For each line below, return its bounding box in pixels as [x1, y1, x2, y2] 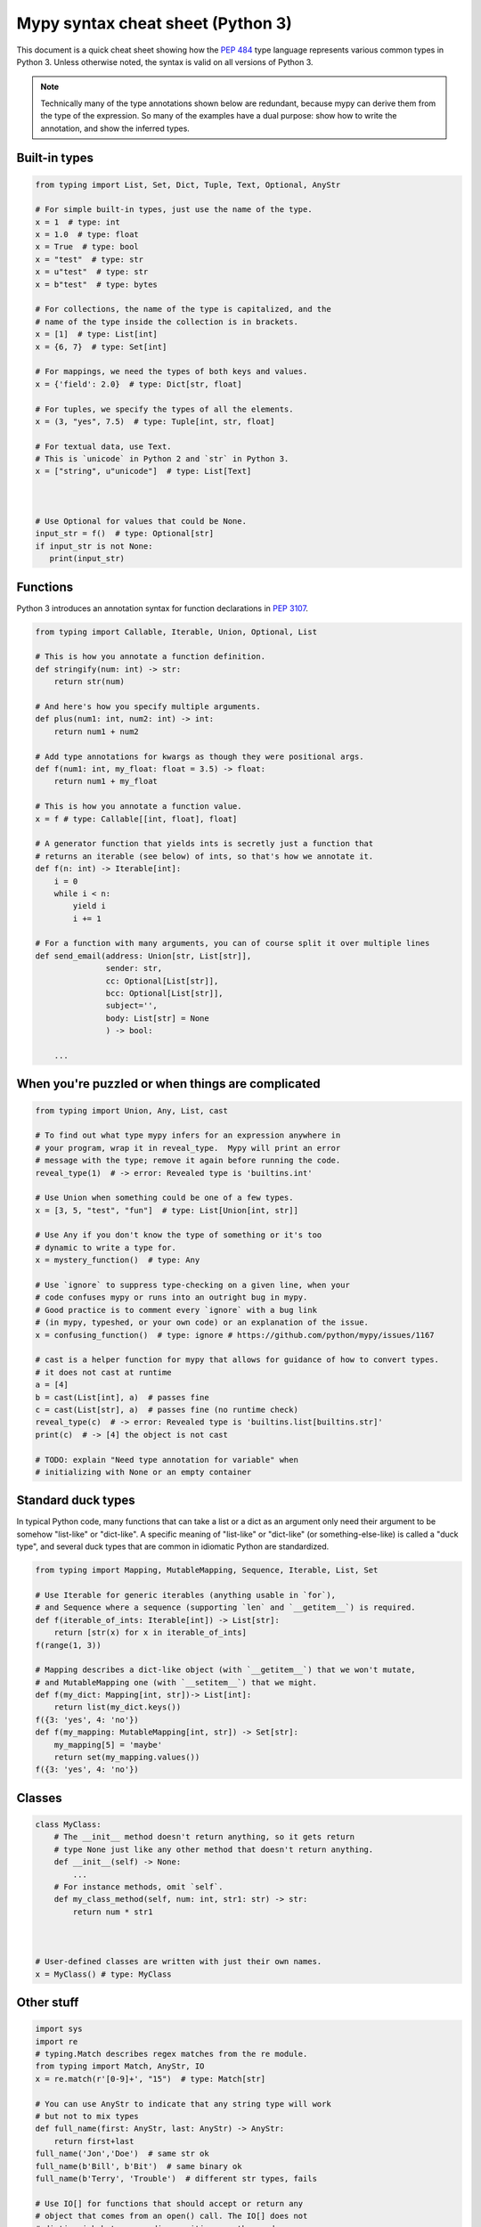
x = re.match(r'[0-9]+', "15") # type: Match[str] [35, 2074, 266, 2084]
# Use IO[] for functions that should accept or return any [35, 2198, 304, 2208]
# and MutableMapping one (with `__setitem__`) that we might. [35, 1677, 318, 1687]
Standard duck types [16, 1493, 135, 1508]
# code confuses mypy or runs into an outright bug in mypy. [35, 1293, 308, 1302]
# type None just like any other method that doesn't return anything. [53, 1844, 374, 1855]
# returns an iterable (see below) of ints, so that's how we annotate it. [35, 851, 374, 861]
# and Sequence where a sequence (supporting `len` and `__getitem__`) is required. [35, 1603, 416, 1612]
